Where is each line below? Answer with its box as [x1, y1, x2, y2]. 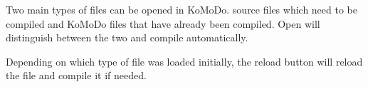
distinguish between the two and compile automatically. [6, 30, 248, 45]
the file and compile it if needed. [6, 68, 147, 83]
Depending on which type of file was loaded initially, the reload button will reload [6, 53, 363, 68]
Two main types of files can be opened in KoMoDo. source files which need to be [6, 2, 358, 16]
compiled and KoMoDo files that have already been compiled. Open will [6, 16, 320, 31]
